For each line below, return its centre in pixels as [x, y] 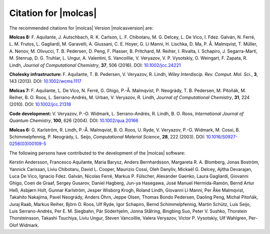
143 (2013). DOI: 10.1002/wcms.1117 [45, 81]
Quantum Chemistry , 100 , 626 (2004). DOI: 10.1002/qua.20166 [74, 120]
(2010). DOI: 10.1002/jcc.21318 [40, 104]
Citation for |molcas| [53, 13]
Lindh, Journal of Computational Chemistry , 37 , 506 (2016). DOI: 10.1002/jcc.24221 [95, 65]
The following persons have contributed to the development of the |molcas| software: [97, 153]
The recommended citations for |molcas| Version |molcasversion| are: [81, 28]
